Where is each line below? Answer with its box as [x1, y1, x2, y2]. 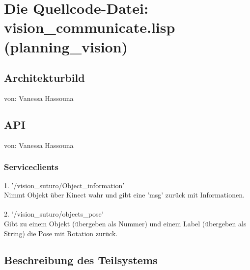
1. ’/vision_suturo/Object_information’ [4, 180, 125, 190]
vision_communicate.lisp [4, 17, 175, 37]
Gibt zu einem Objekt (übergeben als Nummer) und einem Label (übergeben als [4, 218, 247, 228]
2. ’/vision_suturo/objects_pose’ [4, 209, 104, 219]
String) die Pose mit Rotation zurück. [4, 228, 118, 238]
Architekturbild [4, 70, 85, 85]
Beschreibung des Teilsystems [4, 252, 158, 267]
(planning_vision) [4, 36, 128, 56]
